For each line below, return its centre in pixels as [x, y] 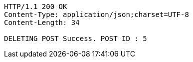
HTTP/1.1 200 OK [36, 6]
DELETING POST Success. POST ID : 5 [76, 38]
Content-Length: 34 [42, 22]
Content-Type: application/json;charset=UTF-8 [96, 14]
